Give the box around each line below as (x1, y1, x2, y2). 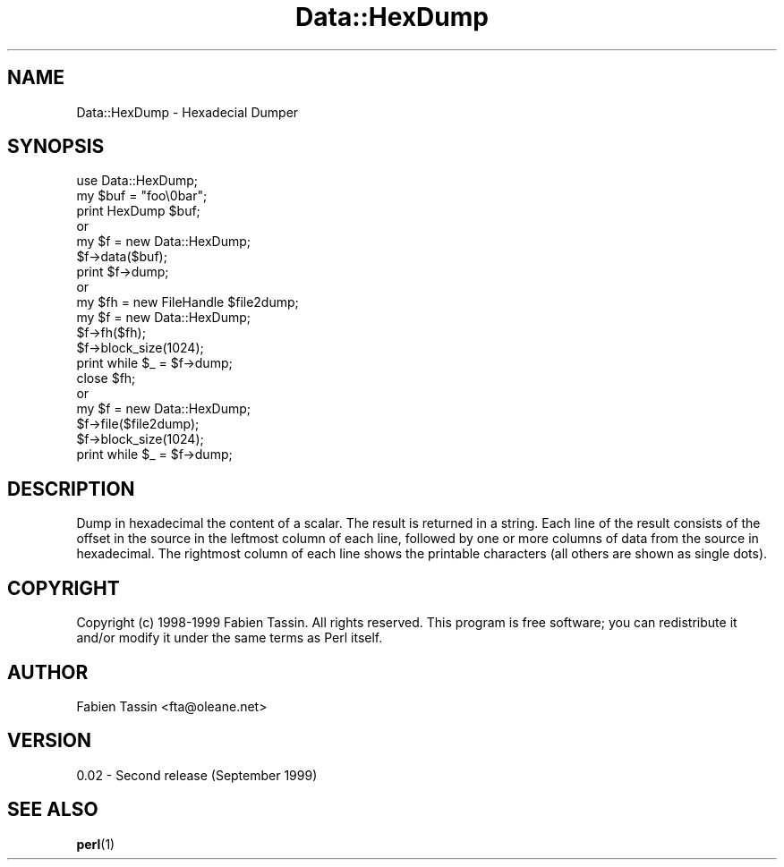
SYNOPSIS (7, 135, 105, 158)
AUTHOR (7, 660, 89, 684)
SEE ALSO (7, 798, 98, 821)
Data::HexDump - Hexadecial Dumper (76, 104, 299, 120)
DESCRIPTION (7, 477, 135, 500)
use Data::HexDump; (76, 173, 199, 189)
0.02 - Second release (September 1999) (76, 767, 318, 783)
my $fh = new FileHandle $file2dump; (76, 294, 299, 310)
